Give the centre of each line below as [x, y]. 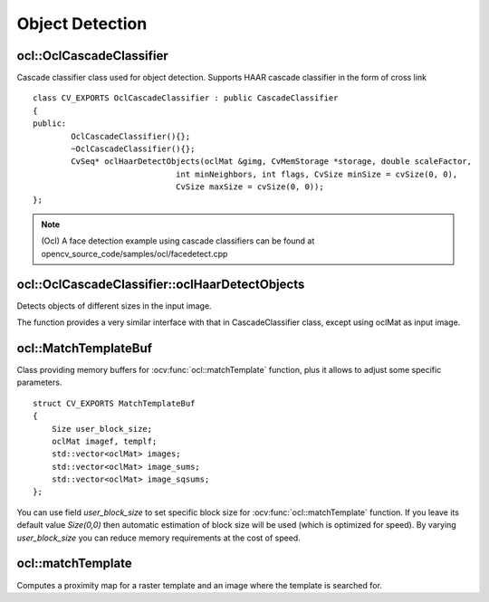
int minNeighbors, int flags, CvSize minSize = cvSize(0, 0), [316, 174]
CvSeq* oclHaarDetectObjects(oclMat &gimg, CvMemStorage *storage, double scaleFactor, [272, 162]
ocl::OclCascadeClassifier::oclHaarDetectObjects [161, 284]
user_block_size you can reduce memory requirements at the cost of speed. [158, 538]
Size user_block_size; [102, 429]
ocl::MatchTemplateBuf [85, 348]
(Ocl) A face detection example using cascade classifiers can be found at [178, 241]
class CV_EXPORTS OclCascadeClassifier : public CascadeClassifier [186, 98]
